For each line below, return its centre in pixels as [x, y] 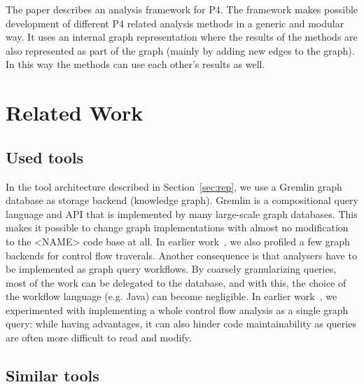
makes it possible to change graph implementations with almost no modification [177, 228]
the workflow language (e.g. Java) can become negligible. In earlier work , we [171, 296]
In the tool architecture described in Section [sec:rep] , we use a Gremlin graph [174, 186]
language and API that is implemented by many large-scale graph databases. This [182, 213]
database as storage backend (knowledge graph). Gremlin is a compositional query [182, 200]
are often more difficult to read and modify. [99, 338]
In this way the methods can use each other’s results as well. [135, 64]
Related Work [75, 113]
